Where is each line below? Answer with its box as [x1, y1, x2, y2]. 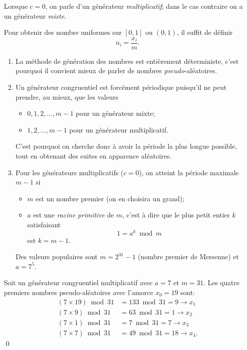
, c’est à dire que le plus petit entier [122, 210, 230, 220]
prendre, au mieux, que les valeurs [15, 91, 118, 102]
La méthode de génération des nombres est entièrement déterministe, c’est [15, 55, 239, 66]
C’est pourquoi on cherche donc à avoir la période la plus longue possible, [15, 141, 237, 151]
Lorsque [4, 1, 28, 11]
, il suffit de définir [177, 27, 233, 37]
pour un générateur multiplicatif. [69, 124, 168, 135]
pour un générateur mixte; [76, 108, 155, 118]
